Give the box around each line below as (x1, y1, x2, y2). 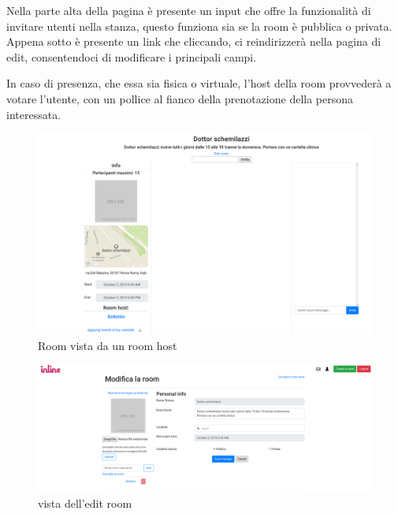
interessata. (6, 106, 61, 122)
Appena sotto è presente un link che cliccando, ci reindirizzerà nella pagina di (6, 33, 381, 50)
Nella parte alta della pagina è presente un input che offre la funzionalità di (6, 2, 371, 18)
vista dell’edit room (38, 495, 132, 512)
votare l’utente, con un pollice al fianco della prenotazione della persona (6, 90, 354, 106)
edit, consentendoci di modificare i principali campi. (6, 48, 257, 65)
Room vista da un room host (38, 337, 177, 353)
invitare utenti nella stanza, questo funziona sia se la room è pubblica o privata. (6, 17, 392, 34)
